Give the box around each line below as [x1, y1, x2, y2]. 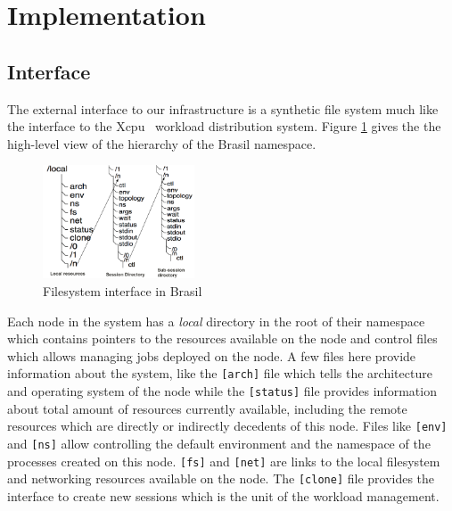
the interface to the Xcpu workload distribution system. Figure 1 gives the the [7, 117, 441, 136]
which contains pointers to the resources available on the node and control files [7, 329, 438, 348]
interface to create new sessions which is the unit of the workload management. [7, 486, 440, 505]
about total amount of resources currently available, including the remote [7, 399, 407, 417]
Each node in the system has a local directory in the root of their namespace [7, 311, 425, 330]
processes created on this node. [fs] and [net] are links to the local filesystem [7, 451, 440, 470]
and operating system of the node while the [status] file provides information [7, 382, 437, 400]
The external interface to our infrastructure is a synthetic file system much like [7, 99, 439, 118]
